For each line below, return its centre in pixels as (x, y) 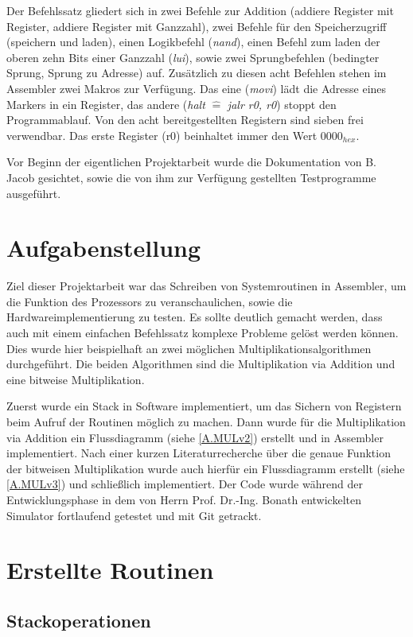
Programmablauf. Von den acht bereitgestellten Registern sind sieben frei (185, 120)
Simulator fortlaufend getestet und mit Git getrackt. (134, 515)
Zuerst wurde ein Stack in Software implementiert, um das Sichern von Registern (204, 406)
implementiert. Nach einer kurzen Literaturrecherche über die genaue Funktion (199, 453)
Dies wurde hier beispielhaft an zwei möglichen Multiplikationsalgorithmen (189, 348)
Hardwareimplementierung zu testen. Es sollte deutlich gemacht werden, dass (195, 317)
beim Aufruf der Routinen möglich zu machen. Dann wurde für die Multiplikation (206, 421)
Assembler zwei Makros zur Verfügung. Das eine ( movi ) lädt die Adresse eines (197, 88)
